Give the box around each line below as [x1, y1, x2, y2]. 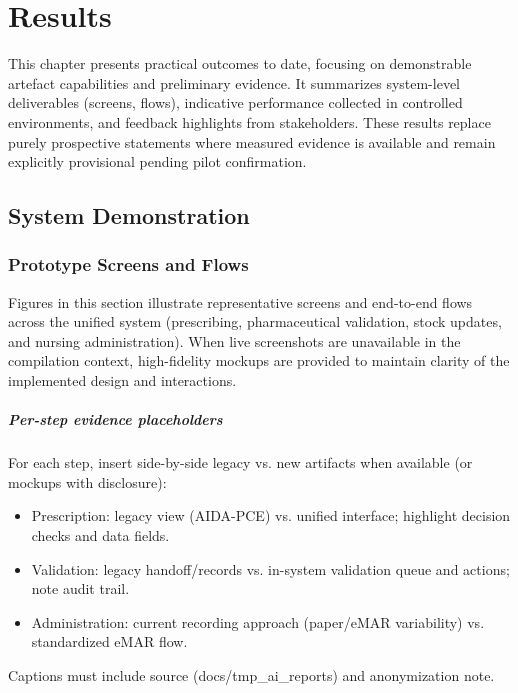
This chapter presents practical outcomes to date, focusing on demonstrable [8, 53, 472, 74]
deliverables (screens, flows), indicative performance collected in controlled [8, 92, 463, 113]
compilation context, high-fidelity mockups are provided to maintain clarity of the [8, 350, 510, 371]
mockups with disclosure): [8, 471, 167, 492]
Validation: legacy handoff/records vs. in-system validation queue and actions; [31, 558, 510, 579]
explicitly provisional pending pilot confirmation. [8, 151, 307, 172]
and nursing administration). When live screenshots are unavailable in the [8, 330, 461, 351]
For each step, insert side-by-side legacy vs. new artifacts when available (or [8, 452, 473, 473]
